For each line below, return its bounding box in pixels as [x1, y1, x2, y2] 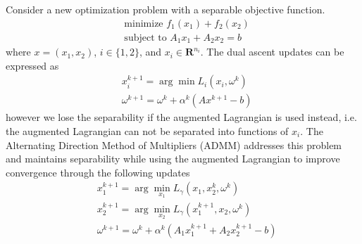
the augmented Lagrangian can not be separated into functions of [6, 123, 289, 138]
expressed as [6, 58, 59, 72]
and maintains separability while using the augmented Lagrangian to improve [6, 151, 340, 166]
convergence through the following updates [6, 165, 190, 179]
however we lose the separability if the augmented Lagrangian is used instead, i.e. [6, 110, 357, 124]
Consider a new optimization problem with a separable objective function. [6, 2, 325, 16]
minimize [124, 18, 163, 29]
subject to [124, 32, 167, 43]
